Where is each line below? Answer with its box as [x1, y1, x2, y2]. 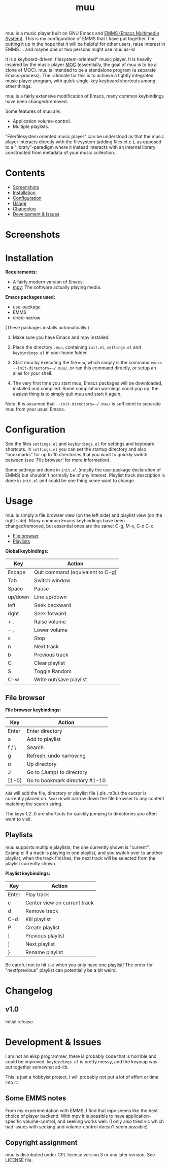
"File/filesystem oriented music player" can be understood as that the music [5, 134, 164, 140]
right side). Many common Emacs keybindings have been [5, 518, 125, 524]
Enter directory [26, 727, 62, 734]
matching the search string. [5, 801, 63, 807]
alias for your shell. [12, 370, 53, 376]
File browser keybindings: [5, 707, 61, 713]
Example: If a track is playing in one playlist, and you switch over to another [5, 849, 163, 856]
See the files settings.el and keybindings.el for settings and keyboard [5, 441, 155, 447]
